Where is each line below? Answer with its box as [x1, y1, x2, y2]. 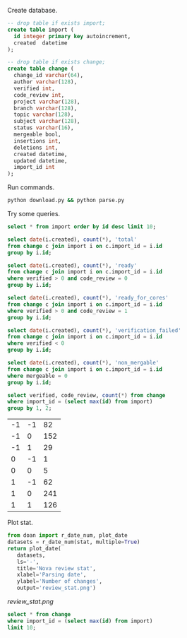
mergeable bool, [13, 131, 61, 138]
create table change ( [7, 65, 74, 73]
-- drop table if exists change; [7, 59, 106, 66]
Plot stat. [7, 519, 33, 527]
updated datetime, [13, 157, 68, 165]
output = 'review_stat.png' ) [16, 584, 97, 592]
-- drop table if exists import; [7, 20, 106, 27]
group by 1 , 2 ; [7, 405, 52, 412]
